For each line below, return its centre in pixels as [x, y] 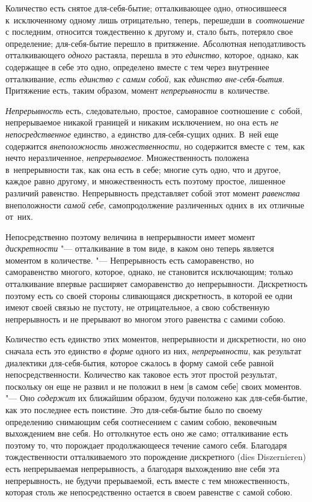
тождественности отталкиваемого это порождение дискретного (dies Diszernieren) [156, 457]
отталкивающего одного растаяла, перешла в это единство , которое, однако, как [152, 55]
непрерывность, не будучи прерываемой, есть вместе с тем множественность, [148, 480]
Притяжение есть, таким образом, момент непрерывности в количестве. [138, 90]
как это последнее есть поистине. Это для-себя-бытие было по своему [134, 410]
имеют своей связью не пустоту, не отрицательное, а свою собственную [138, 307]
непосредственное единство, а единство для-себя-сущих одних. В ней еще [142, 134]
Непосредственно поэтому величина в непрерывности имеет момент [130, 236]
